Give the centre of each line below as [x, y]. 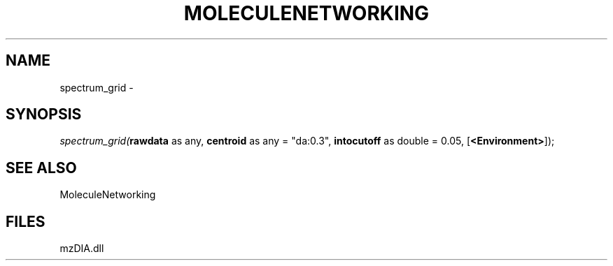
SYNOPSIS [44, 114]
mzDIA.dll [82, 249]
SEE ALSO [41, 168]
